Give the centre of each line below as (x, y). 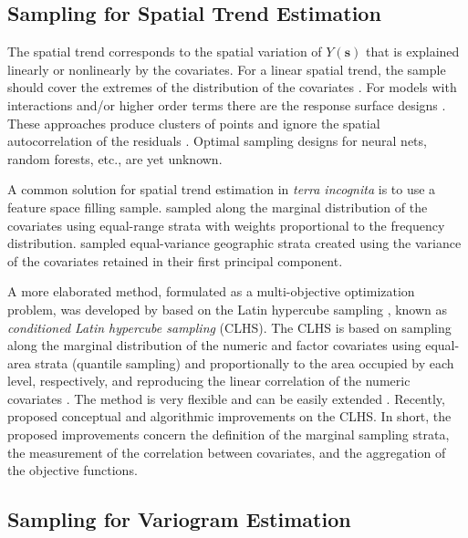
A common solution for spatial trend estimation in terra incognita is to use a (222, 189)
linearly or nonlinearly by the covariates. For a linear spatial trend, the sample (227, 69)
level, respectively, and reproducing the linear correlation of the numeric (209, 381)
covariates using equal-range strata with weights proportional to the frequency (226, 225)
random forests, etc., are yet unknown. (115, 158)
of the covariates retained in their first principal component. (175, 260)
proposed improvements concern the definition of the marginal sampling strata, (229, 435)
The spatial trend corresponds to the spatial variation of (165, 52)
